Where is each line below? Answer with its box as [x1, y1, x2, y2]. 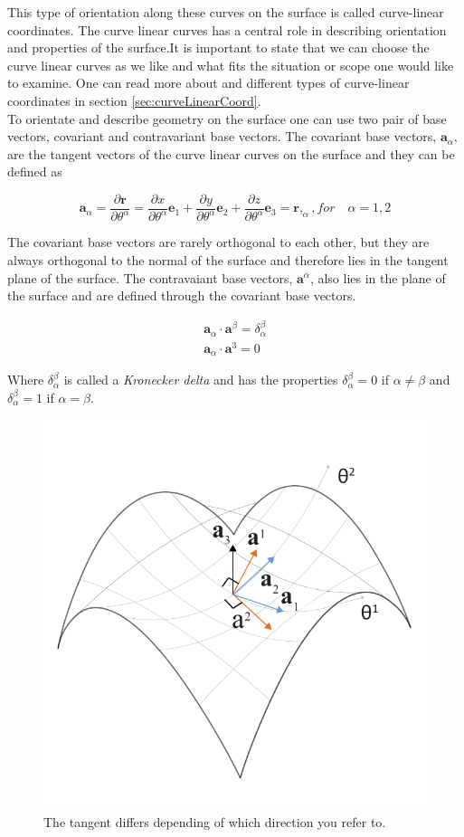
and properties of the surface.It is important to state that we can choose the [7, 38, 430, 57]
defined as [7, 162, 62, 181]
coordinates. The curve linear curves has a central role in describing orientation [7, 20, 447, 39]
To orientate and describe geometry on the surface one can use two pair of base [7, 109, 447, 128]
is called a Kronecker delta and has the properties [63, 370, 338, 389]
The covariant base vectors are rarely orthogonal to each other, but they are [7, 233, 430, 252]
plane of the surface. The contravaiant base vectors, [7, 268, 293, 287]
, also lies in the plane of [309, 268, 446, 287]
